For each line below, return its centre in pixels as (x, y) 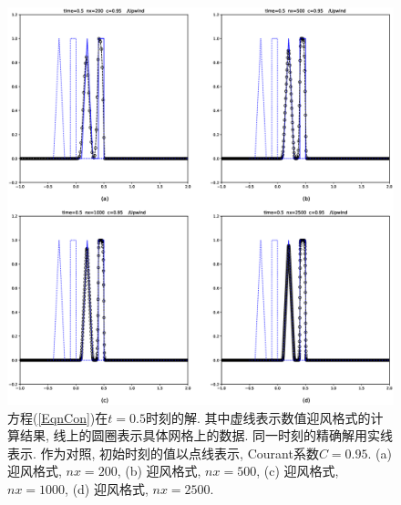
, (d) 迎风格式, (107, 488)
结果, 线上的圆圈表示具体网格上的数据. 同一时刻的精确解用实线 (206, 435)
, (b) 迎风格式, (159, 471)
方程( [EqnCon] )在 (58, 417)
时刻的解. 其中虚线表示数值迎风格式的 (258, 417)
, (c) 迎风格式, (298, 471)
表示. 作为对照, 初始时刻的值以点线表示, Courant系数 (163, 453)
